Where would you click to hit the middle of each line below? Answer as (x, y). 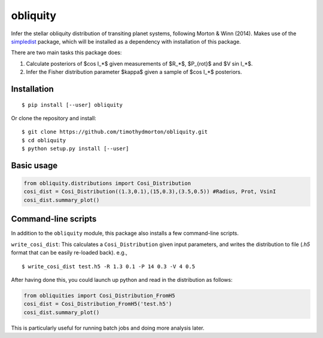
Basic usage (34, 165)
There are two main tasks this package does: (66, 53)
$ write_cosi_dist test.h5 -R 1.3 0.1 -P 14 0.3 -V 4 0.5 (109, 266)
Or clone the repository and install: (54, 118)
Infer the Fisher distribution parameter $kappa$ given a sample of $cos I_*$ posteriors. (134, 72)
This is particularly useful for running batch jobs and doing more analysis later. (108, 328)
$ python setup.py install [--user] (75, 149)
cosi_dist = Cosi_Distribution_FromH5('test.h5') (98, 304)
